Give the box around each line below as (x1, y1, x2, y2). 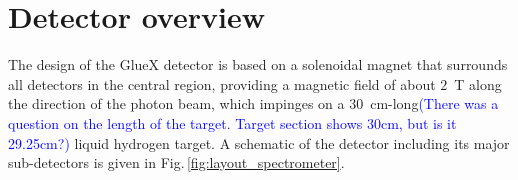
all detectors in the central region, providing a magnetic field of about (8, 73, 436, 94)
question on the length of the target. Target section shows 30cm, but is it (8, 112, 457, 133)
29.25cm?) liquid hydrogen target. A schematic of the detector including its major (8, 132, 510, 153)
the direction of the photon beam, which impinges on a (8, 93, 345, 114)
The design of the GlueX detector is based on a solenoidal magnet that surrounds (8, 54, 508, 75)
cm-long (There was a (370, 93, 499, 114)
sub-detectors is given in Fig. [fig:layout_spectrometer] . (8, 152, 345, 173)
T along (454, 73, 502, 94)
